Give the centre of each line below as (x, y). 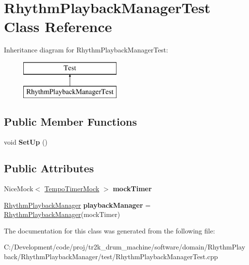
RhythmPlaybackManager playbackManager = (77, 205)
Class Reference (58, 26)
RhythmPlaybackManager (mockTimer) (62, 214)
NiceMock (19, 189)
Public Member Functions (70, 122)
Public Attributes (49, 168)
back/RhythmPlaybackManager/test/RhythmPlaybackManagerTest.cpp (111, 257)
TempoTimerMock (72, 189)
